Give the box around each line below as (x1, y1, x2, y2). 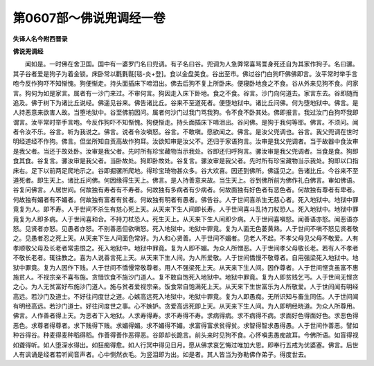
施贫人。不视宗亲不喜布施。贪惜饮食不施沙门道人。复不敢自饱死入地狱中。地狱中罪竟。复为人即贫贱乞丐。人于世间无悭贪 (12, 273, 359, 281)
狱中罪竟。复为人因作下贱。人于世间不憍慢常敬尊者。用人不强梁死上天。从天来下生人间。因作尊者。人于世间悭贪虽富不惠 (12, 263, 359, 271)
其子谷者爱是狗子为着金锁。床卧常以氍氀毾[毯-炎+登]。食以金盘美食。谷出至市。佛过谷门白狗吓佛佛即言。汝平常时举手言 (12, 69, 358, 77)
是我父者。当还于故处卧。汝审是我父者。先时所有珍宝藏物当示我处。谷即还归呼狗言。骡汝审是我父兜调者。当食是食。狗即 (12, 147, 359, 155)
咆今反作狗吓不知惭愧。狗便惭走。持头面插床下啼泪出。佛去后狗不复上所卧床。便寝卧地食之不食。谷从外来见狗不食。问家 (12, 80, 359, 88)
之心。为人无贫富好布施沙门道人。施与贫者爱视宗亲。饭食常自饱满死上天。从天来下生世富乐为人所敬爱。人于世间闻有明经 (12, 282, 359, 291)
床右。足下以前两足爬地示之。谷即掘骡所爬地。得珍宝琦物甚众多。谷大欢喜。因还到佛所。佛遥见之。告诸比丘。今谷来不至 (12, 166, 359, 174)
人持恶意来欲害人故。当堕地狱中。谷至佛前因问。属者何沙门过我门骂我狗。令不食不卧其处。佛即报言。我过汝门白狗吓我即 (12, 108, 359, 117)
